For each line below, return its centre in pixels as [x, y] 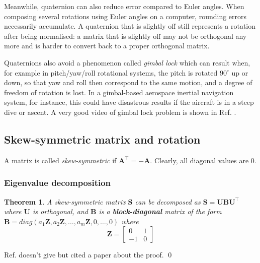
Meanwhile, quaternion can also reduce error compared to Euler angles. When [124, 6]
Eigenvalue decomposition [58, 183]
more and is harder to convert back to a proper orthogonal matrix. [107, 46]
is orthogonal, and [60, 211]
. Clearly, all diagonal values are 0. [203, 160]
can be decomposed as [168, 201]
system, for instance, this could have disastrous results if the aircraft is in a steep [129, 102]
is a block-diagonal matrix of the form [160, 211]
